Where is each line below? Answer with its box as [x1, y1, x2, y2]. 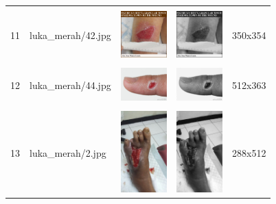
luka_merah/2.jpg [30, 145, 106, 160]
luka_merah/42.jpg [30, 28, 111, 42]
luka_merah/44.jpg [30, 78, 111, 92]
